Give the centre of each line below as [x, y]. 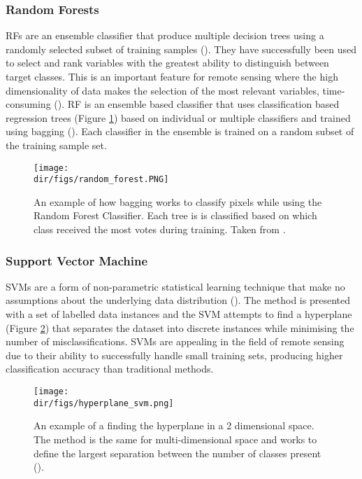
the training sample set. [56, 145]
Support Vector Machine [77, 260]
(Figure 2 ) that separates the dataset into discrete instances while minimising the [180, 327]
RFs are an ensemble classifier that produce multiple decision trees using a [165, 35]
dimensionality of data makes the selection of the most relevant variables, [162, 90]
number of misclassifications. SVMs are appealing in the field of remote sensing [175, 341]
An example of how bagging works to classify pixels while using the [178, 201]
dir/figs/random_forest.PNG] [101, 180]
